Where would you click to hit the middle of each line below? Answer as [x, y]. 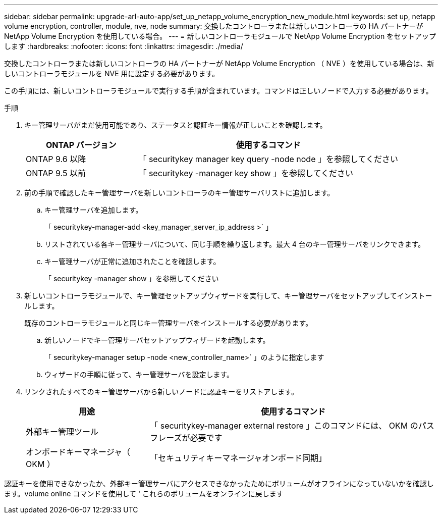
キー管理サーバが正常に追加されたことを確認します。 [132, 261]
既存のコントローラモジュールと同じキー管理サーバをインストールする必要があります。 [169, 323]
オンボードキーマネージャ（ [78, 452]
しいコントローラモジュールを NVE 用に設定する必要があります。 [112, 73]
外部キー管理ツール [62, 432]
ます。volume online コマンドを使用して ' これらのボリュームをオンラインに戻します [144, 494]
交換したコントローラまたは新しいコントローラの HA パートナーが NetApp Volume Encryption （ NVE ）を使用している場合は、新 [219, 63]
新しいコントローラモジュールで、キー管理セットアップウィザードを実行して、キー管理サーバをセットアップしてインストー [228, 296]
